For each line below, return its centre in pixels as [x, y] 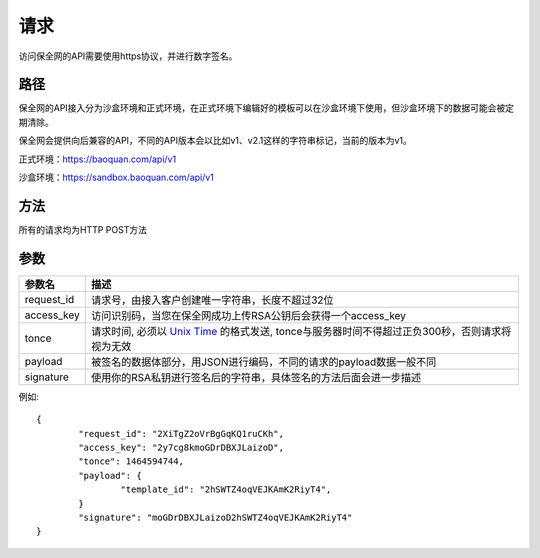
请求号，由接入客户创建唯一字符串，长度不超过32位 [212, 300]
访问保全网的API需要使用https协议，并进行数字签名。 [128, 56]
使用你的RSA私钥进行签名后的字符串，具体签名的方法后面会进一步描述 [256, 377]
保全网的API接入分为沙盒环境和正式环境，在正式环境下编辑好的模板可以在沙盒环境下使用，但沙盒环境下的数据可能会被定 [266, 108]
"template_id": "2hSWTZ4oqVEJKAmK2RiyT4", [226, 489]
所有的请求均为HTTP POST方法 [82, 229]
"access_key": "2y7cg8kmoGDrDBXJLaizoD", [181, 447]
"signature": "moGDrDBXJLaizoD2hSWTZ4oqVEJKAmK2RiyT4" [215, 517]
